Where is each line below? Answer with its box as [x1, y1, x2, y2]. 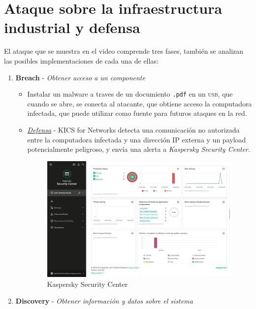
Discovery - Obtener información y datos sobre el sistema [15, 295, 193, 306]
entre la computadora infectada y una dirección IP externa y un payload [27, 134, 246, 144]
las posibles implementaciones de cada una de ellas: [4, 55, 159, 66]
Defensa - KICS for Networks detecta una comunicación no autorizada [27, 124, 240, 135]
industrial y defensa [4, 17, 140, 37]
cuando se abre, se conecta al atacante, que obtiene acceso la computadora [27, 98, 252, 108]
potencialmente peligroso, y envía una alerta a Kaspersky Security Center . [27, 144, 250, 154]
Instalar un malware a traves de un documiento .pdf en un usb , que [27, 89, 233, 99]
